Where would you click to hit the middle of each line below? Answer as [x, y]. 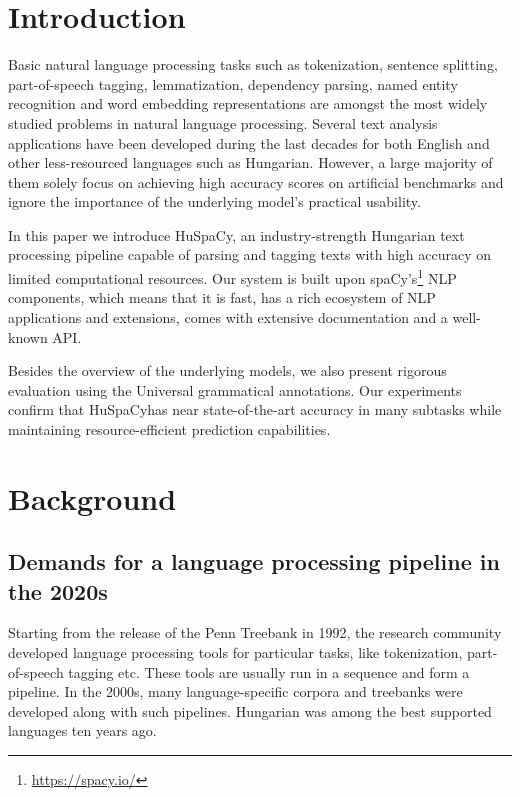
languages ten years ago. [82, 730]
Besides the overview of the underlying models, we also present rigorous [227, 370]
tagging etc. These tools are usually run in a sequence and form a [269, 671]
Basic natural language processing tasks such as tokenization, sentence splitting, [253, 64]
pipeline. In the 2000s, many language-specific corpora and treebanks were [235, 691]
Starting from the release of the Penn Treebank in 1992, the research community [255, 632]
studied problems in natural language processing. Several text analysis [223, 122]
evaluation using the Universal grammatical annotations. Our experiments [235, 389]
